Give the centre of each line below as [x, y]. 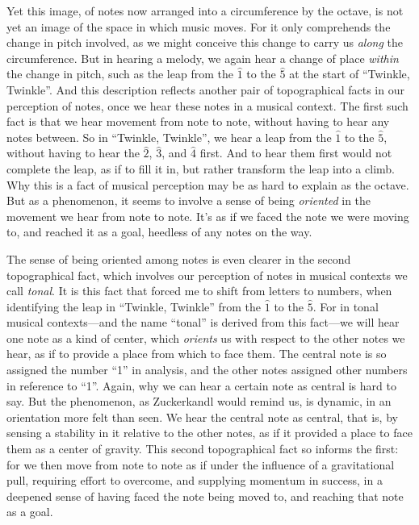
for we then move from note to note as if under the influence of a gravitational [201, 464]
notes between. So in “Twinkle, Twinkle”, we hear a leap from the [169, 137]
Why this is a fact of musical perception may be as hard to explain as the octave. [208, 184]
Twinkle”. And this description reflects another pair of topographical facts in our [205, 89]
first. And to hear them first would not [296, 153]
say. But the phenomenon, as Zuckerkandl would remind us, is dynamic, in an [199, 401]
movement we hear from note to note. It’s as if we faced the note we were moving [208, 216]
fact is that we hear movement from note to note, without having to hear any [198, 121]
